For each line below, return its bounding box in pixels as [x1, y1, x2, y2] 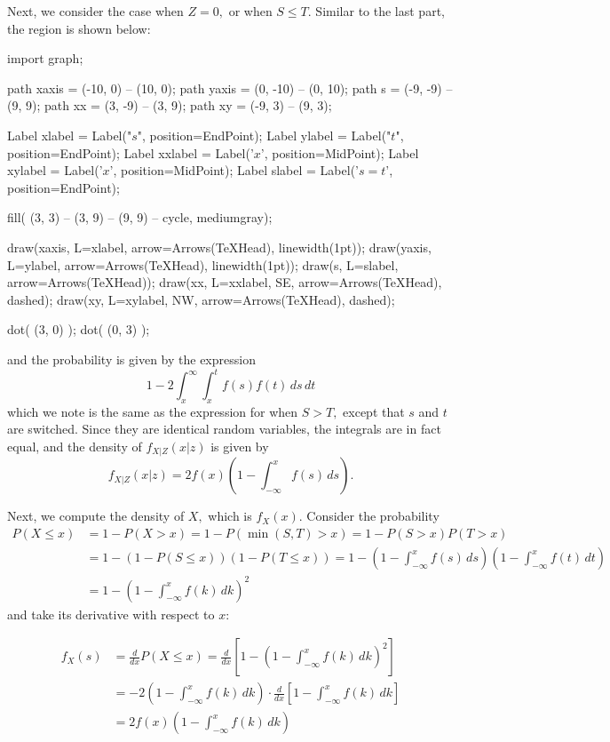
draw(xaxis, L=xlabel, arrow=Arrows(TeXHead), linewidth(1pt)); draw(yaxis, [7, 237, 432, 256]
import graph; [7, 49, 83, 68]
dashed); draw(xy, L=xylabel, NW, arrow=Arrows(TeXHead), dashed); [7, 290, 395, 308]
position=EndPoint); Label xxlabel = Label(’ [7, 143, 254, 162]
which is [208, 507, 252, 525]
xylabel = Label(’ [7, 161, 103, 180]
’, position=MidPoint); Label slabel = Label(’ [109, 161, 359, 180]
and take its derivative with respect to [7, 604, 215, 623]
